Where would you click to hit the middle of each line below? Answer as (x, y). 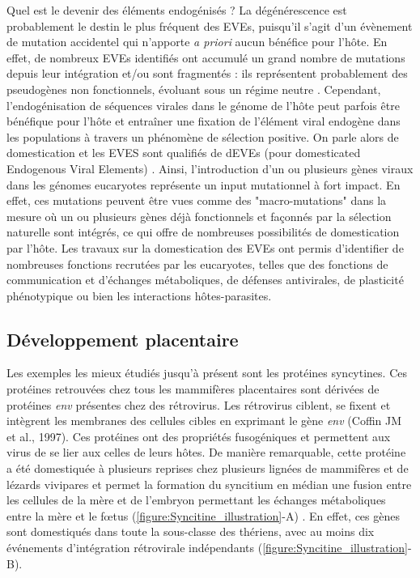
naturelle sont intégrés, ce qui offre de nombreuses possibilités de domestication (203, 232)
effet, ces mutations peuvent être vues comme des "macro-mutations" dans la (197, 200)
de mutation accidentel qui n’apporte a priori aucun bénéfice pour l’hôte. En (197, 42)
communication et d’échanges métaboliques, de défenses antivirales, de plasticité (205, 280)
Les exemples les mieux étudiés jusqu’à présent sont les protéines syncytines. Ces (207, 373)
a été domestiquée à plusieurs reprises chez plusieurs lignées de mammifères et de (208, 468)
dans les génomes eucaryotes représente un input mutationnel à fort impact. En (204, 184)
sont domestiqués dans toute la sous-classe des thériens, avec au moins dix (191, 531)
